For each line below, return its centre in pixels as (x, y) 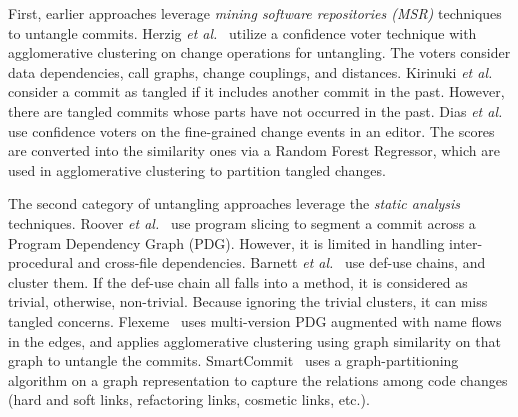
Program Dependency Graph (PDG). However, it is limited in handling (226, 242)
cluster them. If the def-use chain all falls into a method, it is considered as (238, 281)
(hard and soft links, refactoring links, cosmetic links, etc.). (189, 399)
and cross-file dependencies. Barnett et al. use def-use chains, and (281, 262)
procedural (41, 262)
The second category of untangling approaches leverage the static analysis (234, 203)
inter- (466, 242)
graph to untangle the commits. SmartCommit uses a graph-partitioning (233, 360)
